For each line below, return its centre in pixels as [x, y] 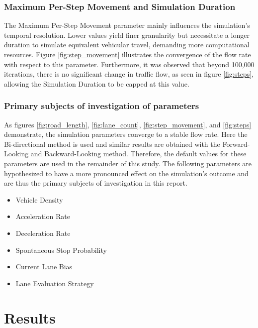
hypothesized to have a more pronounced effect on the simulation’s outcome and [126, 173]
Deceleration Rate [43, 233]
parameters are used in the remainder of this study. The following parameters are [128, 163]
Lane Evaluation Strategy [55, 283]
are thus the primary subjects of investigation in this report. [96, 183]
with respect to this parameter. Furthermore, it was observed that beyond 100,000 [129, 64]
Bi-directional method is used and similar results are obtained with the [112, 144]
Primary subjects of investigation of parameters [102, 106]
